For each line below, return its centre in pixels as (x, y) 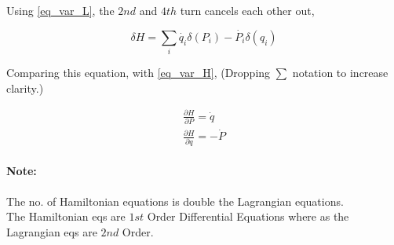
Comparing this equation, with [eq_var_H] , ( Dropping (139, 73)
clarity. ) (25, 88)
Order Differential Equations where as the (248, 216)
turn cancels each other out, (247, 10)
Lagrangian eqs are (52, 231)
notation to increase (340, 73)
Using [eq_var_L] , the (60, 10)
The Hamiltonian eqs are (66, 216)
